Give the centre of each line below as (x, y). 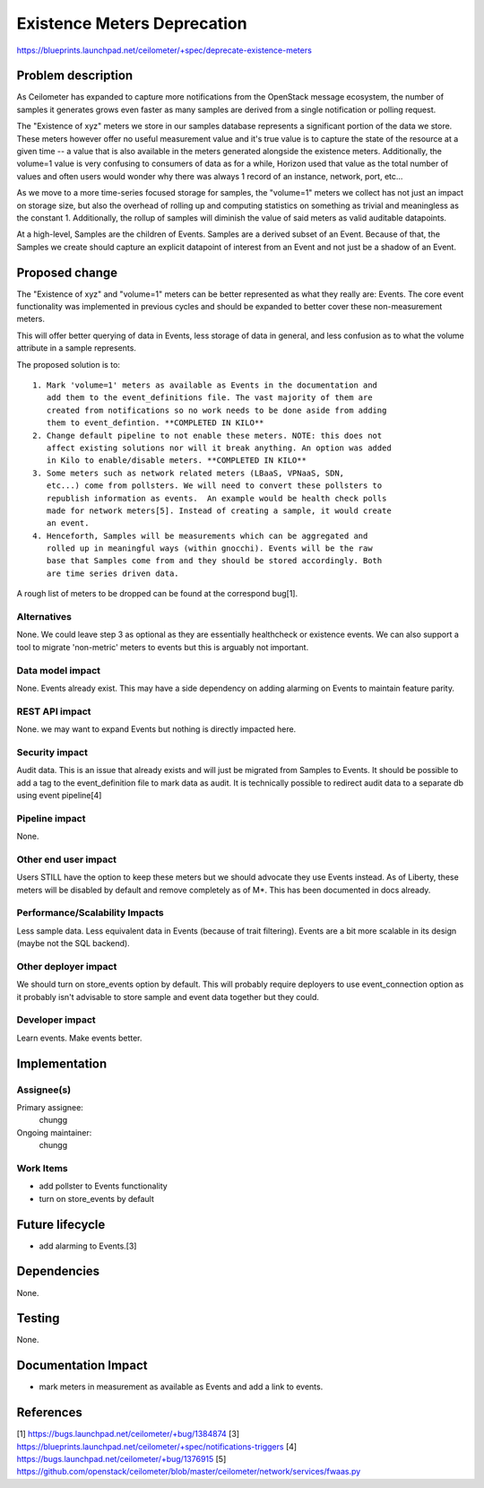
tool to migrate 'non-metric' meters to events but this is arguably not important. (163, 647)
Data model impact (59, 670)
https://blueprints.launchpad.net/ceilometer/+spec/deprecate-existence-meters (164, 50)
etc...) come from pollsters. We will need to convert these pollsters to (214, 486)
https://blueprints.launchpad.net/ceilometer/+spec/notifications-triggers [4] (157, 1446)
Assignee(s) (44, 1090)
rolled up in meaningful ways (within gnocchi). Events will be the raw (209, 548)
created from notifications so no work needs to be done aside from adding (216, 410)
